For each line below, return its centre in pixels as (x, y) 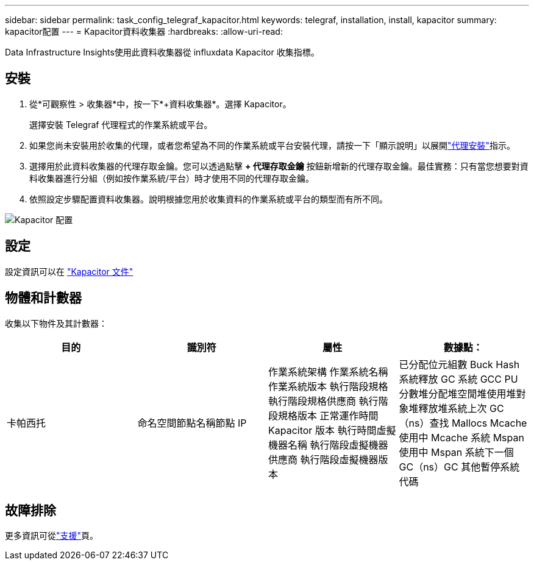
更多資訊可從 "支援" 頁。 (52, 536)
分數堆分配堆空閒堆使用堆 (457, 393)
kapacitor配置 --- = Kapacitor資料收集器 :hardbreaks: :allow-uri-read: (144, 31)
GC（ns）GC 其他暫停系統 (459, 467)
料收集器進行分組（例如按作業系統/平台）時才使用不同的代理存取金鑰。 (172, 178)
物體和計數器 (43, 298)
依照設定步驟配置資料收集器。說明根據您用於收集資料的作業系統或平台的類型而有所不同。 (208, 199)
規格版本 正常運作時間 (328, 415)
